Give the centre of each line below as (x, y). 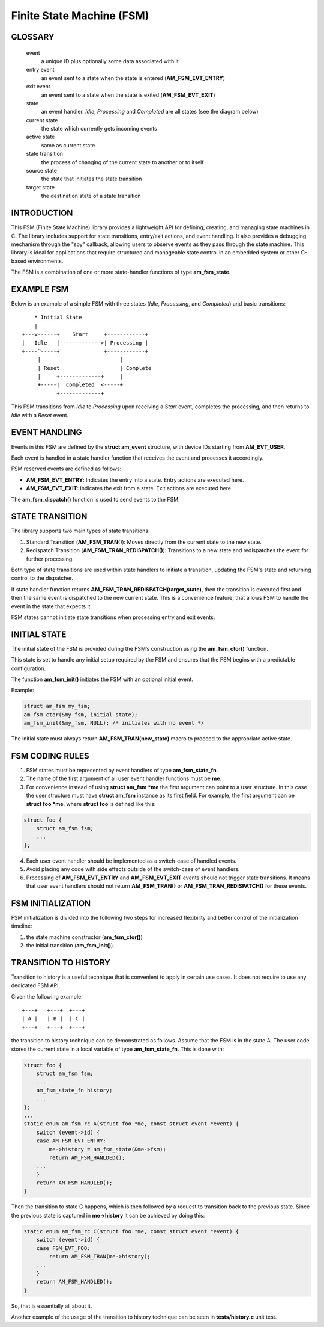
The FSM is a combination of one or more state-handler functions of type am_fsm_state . (121, 272)
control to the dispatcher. (42, 578)
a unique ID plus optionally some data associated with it (110, 61)
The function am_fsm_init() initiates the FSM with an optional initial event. (102, 679)
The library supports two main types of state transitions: (80, 531)
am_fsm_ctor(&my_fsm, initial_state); (81, 715)
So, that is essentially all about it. (52, 1306)
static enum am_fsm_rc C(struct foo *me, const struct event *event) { (131, 1231)
